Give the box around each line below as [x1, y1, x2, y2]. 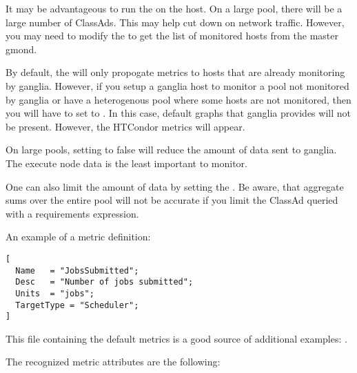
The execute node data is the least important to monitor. [6, 155, 247, 170]
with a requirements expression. [6, 206, 139, 220]
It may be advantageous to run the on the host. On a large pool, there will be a [6, 1, 343, 15]
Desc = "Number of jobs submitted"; [15, 277, 194, 287]
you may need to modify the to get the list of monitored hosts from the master [6, 28, 338, 43]
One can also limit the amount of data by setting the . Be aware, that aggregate [6, 179, 344, 193]
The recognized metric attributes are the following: [6, 354, 221, 369]
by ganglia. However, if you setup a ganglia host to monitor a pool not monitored [6, 78, 349, 93]
